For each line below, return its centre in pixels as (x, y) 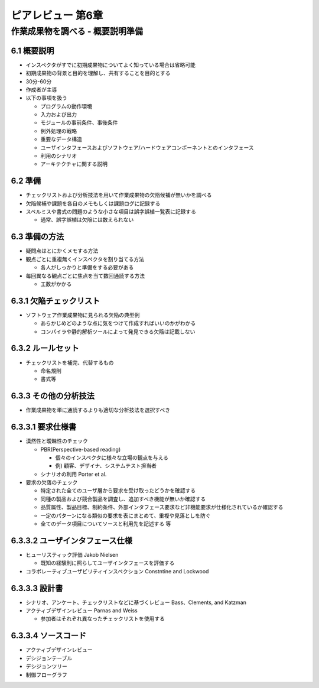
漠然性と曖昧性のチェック (57, 441)
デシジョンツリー (46, 666)
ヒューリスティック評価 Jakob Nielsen (72, 554)
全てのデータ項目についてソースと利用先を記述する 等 (106, 524)
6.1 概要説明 (32, 51)
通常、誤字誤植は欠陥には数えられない (87, 220)
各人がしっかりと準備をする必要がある (87, 267)
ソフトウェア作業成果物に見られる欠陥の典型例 (83, 315)
